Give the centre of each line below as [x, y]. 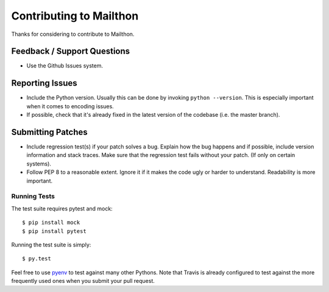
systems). [39, 164]
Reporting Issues [44, 83]
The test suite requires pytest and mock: [62, 208]
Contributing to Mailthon [75, 16]
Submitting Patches [49, 132]
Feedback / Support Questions [71, 51]
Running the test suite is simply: [51, 245]
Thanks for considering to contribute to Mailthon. [73, 34]
